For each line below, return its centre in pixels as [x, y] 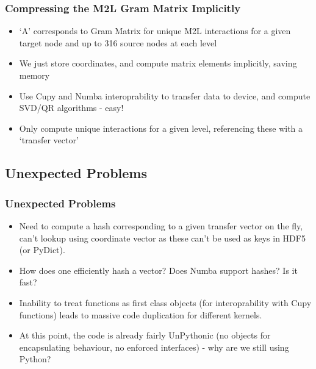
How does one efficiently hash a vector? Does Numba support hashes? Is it [158, 270]
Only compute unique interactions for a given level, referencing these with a [161, 128]
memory [34, 75]
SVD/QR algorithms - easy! [71, 108]
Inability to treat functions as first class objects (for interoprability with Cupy [165, 302]
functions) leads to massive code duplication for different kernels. [141, 314]
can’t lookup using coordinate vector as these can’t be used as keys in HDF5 [162, 238]
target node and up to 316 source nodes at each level [118, 42]
